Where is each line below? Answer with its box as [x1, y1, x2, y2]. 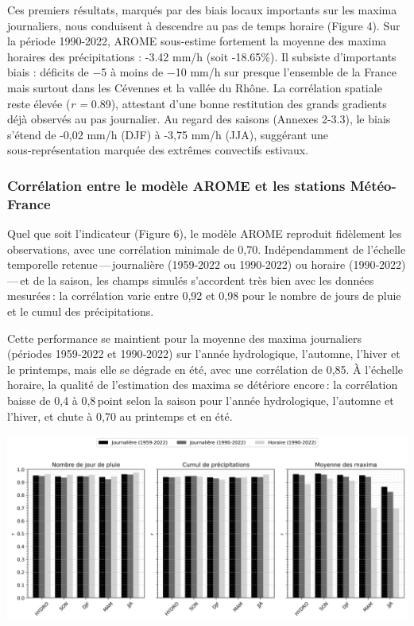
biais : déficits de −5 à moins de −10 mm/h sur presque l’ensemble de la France [7, 64, 397, 80]
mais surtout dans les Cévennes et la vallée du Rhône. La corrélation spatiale [7, 79, 382, 95]
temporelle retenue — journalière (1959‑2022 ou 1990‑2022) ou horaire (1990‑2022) [7, 256, 406, 273]
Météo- [350, 175, 397, 195]
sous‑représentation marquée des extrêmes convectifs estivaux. [7, 142, 309, 158]
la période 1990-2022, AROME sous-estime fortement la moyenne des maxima [7, 33, 387, 49]
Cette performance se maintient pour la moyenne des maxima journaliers [7, 329, 362, 346]
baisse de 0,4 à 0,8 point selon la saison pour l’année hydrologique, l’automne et [7, 392, 394, 409]
